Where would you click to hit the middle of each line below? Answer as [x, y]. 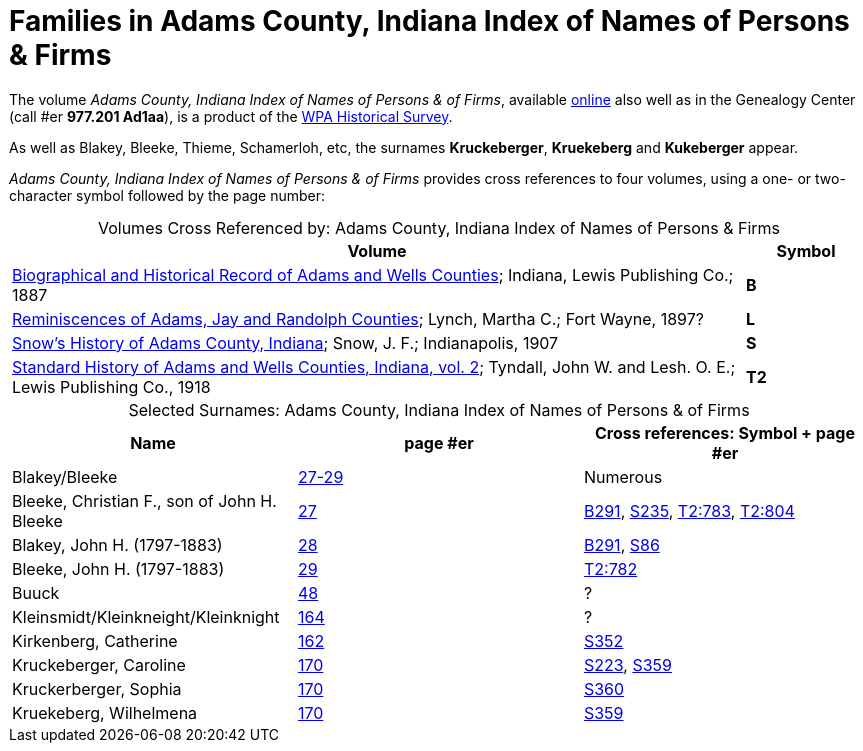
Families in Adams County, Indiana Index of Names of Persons [429, 21]
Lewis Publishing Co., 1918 [111, 386]
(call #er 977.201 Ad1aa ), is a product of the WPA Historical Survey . [231, 116]
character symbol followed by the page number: [167, 195]
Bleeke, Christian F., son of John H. [144, 500]
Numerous [623, 476]
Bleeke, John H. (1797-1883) [118, 568]
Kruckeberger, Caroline [99, 664]
